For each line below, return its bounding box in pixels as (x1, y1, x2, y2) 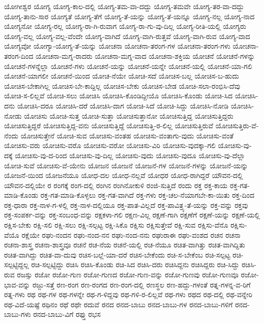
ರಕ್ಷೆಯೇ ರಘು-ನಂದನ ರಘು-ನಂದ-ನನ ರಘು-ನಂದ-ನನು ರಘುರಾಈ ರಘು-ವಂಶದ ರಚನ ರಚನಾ (21, 229, 241, 240)
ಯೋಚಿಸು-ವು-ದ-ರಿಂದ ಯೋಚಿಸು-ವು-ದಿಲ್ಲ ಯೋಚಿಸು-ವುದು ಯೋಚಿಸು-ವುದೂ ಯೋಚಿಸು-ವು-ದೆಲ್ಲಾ (15, 150, 245, 160)
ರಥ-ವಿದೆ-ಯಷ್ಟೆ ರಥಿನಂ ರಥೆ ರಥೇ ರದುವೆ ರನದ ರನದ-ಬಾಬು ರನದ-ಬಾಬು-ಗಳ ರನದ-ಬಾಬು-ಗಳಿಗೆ (4, 299, 233, 309)
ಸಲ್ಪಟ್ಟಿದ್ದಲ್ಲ (4, 259, 29, 270)
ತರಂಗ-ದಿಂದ (4, 50, 34, 61)
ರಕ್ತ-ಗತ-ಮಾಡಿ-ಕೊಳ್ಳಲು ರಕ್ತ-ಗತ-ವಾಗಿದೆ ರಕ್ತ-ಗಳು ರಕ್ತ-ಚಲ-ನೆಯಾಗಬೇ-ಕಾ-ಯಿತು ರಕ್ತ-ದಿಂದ (40, 190, 254, 200)
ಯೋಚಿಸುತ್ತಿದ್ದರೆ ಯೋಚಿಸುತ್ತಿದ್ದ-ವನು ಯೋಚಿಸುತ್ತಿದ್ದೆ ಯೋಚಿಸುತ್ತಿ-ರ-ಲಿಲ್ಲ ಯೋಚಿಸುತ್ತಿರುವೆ (4, 120, 213, 131)
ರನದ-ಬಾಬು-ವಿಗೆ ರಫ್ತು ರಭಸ (33, 309, 101, 319)
